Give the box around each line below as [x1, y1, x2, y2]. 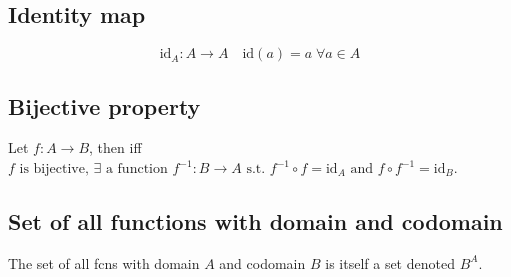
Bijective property [8, 90, 201, 121]
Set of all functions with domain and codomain [8, 205, 503, 236]
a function [105, 162, 168, 176]
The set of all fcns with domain [8, 252, 200, 273]
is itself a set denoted [325, 252, 455, 273]
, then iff [89, 137, 142, 158]
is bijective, [19, 162, 89, 176]
